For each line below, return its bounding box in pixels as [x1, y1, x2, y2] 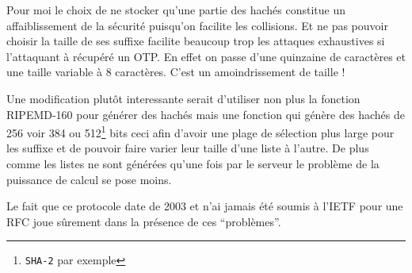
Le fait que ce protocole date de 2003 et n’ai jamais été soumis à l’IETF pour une [6, 198, 403, 214]
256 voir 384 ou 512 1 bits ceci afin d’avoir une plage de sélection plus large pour [6, 122, 395, 140]
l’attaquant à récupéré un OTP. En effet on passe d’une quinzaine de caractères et [6, 48, 406, 64]
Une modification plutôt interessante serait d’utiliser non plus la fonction [6, 90, 360, 106]
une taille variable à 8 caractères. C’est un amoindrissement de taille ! [6, 63, 345, 80]
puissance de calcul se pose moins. [6, 171, 172, 187]
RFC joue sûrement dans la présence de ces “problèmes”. [6, 213, 281, 229]
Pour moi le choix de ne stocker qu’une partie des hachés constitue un [6, 2, 345, 17]
